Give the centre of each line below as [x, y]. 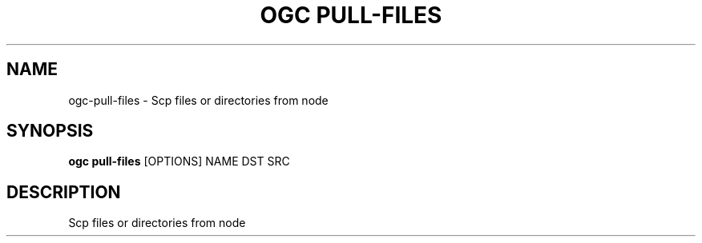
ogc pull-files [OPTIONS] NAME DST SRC [179, 161]
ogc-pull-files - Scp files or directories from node [198, 100]
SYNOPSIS [50, 131]
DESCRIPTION [64, 192]
